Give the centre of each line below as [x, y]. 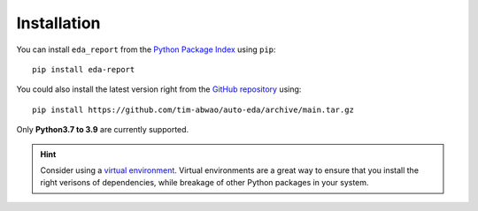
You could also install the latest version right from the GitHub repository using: [159, 89]
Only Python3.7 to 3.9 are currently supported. [103, 130]
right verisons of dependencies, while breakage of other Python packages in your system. [204, 183]
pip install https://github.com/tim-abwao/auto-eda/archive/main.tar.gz [193, 109]
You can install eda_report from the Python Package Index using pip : [146, 49]
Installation [58, 23]
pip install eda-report [84, 69]
